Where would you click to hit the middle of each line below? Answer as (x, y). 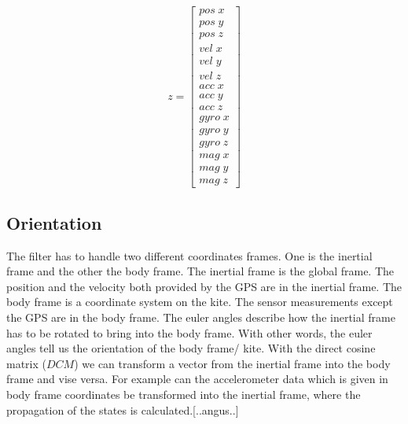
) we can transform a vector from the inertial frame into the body (232, 363)
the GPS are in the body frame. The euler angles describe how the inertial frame (201, 317)
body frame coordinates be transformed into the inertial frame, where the (184, 395)
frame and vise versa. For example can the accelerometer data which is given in (197, 379)
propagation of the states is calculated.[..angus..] (123, 409)
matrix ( (26, 363)
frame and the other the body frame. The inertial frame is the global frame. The (200, 271)
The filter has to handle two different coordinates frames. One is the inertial (189, 255)
